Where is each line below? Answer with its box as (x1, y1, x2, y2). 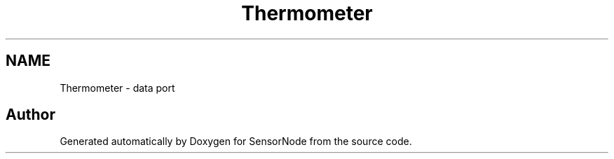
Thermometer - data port (60, 81, 175, 94)
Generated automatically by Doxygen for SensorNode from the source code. (60, 135, 412, 148)
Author (6, 106, 55, 124)
